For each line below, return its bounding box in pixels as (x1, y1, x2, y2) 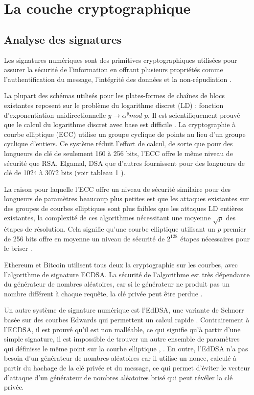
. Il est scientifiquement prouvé (148, 109, 240, 120)
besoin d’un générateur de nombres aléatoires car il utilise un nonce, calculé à (4, 353, 236, 363)
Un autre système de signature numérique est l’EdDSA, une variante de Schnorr (4, 305, 244, 315)
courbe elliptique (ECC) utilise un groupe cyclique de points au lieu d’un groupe (4, 129, 246, 139)
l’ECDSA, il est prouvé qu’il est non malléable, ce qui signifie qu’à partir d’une (4, 324, 241, 334)
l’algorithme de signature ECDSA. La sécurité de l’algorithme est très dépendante (4, 269, 250, 279)
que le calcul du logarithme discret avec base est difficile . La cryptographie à (4, 119, 236, 130)
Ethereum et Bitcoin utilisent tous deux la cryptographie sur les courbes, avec (4, 260, 238, 270)
